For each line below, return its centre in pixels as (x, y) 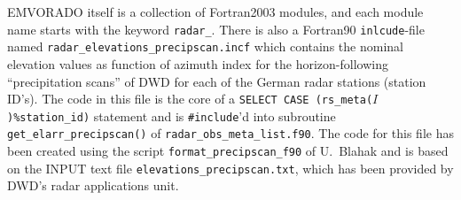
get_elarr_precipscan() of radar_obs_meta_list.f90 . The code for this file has (230, 133)
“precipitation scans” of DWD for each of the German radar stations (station (217, 81)
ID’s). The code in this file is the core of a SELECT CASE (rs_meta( (190, 99)
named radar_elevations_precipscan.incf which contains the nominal (205, 46)
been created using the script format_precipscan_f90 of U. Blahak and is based (228, 151)
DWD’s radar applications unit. (93, 185)
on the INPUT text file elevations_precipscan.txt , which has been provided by (230, 168)
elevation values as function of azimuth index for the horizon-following (198, 63)
